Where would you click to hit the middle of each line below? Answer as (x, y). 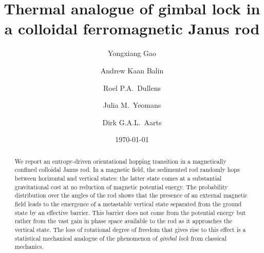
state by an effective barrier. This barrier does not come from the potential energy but (130, 212)
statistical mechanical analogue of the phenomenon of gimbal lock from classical (121, 238)
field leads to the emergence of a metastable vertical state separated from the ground (128, 203)
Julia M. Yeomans (132, 105)
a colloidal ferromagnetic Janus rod (132, 28)
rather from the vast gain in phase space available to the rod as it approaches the (124, 221)
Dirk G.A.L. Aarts (132, 122)
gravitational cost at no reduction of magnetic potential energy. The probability (121, 187)
